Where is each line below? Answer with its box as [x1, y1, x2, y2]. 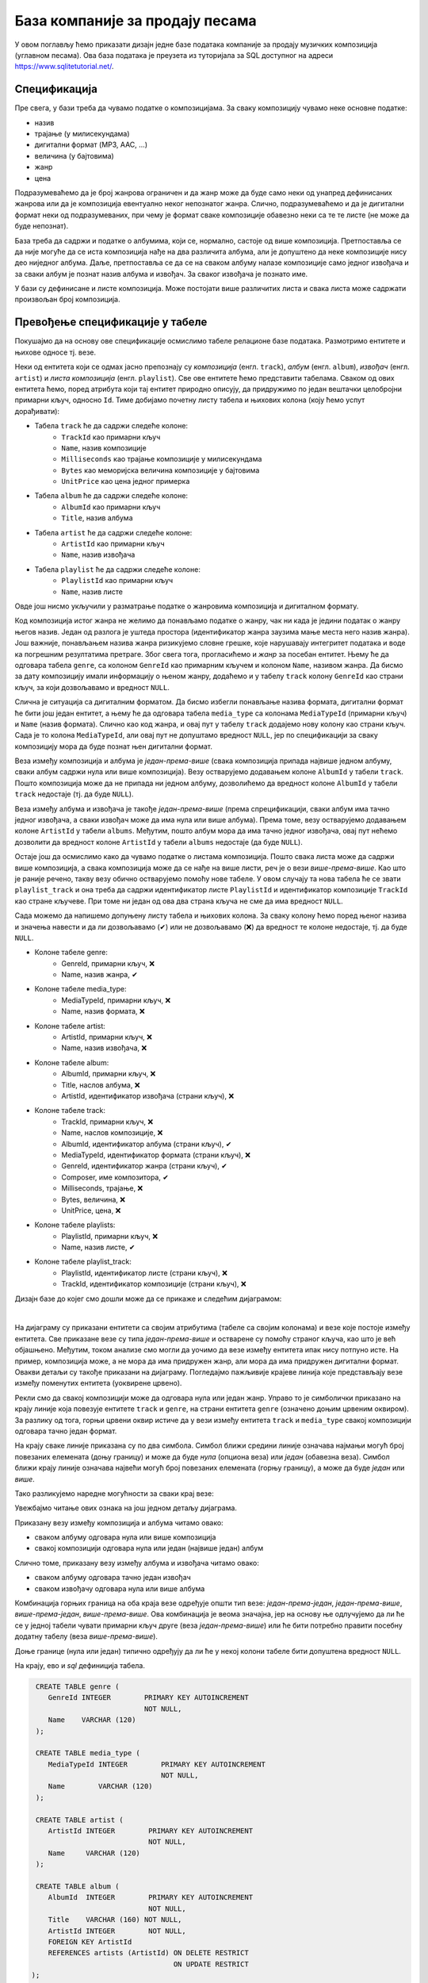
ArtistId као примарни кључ [61, 539, 165, 549]
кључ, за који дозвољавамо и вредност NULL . [14, 682, 170, 692]
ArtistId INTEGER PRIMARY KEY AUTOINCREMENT [48, 1827, 254, 1835]
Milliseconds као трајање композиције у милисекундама [61, 455, 262, 464]
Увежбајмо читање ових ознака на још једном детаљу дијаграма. [14, 1503, 238, 1513]
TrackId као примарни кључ [61, 432, 161, 442]
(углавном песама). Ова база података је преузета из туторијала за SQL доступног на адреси [14, 50, 334, 59]
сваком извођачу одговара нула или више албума [34, 1583, 205, 1594]
